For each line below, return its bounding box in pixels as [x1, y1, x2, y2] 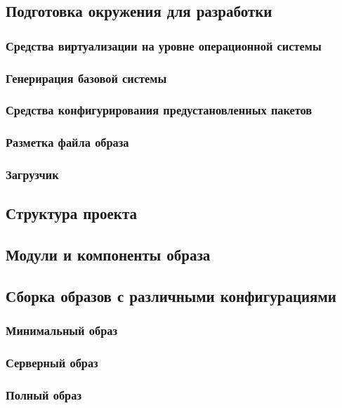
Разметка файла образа [6, 133, 129, 151]
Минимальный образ [6, 322, 118, 339]
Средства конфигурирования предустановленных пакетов [6, 101, 313, 119]
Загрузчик [6, 166, 59, 183]
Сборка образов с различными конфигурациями [6, 284, 336, 306]
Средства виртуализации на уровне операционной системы [6, 37, 322, 54]
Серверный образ [6, 354, 98, 371]
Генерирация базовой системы [6, 69, 167, 86]
